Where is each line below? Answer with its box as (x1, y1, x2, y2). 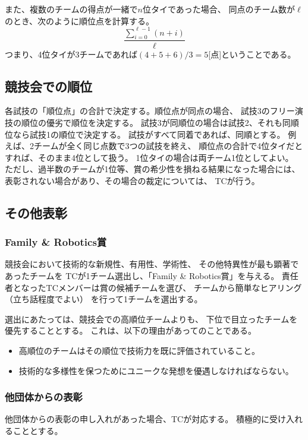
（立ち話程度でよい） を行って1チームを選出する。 (5, 293, 203, 305)
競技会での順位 (5, 77, 92, 95)
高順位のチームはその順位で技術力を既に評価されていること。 (18, 344, 260, 357)
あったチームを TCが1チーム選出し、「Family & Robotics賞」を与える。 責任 (5, 270, 298, 282)
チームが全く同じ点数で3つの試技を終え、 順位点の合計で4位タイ (33, 140, 287, 152)
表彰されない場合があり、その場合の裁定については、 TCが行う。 (5, 174, 260, 186)
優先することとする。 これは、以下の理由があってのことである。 (5, 324, 256, 337)
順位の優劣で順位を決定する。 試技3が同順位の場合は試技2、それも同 (21, 116, 291, 128)
